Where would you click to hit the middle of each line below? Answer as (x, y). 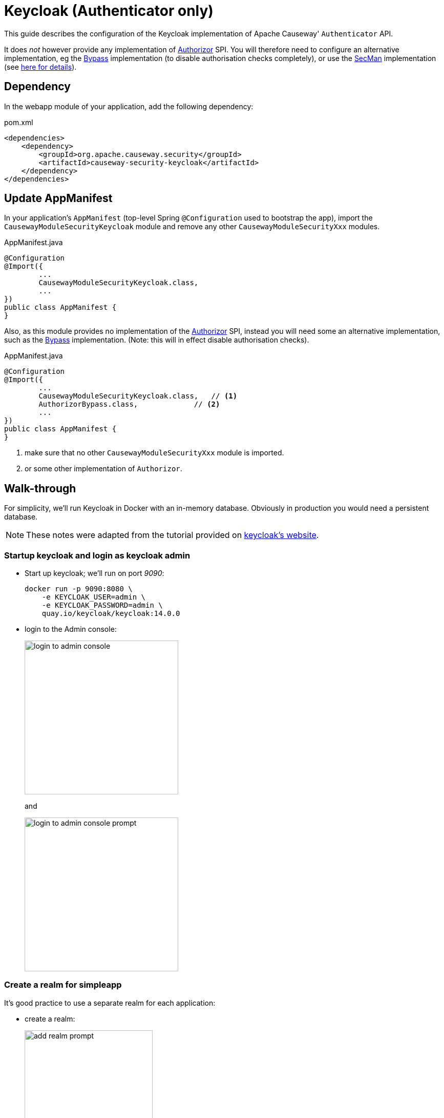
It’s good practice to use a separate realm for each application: (110, 1003)
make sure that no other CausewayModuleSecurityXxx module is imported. (154, 453)
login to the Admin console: (71, 629)
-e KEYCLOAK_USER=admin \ (94, 597)
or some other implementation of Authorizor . (103, 469)
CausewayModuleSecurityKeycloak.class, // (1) (138, 396)
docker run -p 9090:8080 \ (79, 589)
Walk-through (40, 488)
